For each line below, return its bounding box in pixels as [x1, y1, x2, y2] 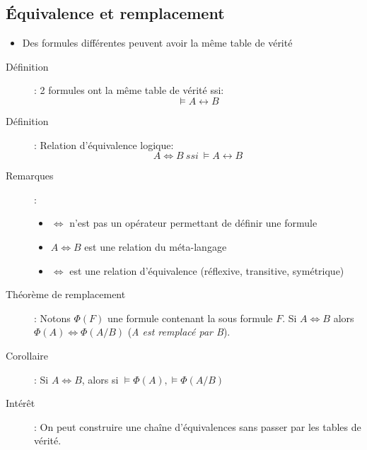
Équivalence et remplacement [6, 2, 225, 24]
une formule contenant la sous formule [107, 310, 273, 325]
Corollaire [6, 348, 48, 362]
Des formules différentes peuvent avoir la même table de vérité [22, 35, 293, 50]
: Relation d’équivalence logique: [34, 137, 174, 152]
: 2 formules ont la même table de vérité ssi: [34, 83, 224, 97]
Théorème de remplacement [6, 287, 126, 302]
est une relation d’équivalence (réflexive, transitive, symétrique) [69, 263, 344, 278]
